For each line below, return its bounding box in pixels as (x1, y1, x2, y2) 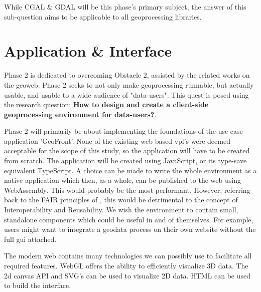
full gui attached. (4, 233, 57, 244)
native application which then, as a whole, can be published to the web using (4, 175, 241, 185)
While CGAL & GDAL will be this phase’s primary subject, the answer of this (4, 2, 246, 12)
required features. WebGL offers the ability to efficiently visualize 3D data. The (4, 260, 248, 270)
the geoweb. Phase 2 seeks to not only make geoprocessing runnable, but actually (4, 79, 254, 90)
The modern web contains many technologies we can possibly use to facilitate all (4, 250, 252, 261)
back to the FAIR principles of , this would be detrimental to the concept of (4, 194, 238, 205)
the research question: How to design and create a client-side (4, 99, 209, 110)
